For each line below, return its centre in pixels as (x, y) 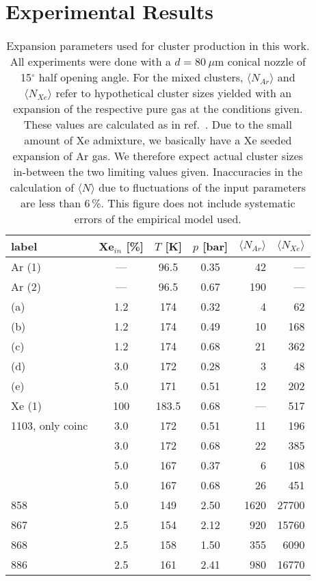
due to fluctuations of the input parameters (202, 188)
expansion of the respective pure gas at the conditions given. (158, 109)
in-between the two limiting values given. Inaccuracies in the (158, 172)
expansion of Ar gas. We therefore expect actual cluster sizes (158, 156)
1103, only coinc (50, 426)
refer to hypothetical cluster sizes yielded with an (174, 93)
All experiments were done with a (90, 62)
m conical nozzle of (260, 62)
